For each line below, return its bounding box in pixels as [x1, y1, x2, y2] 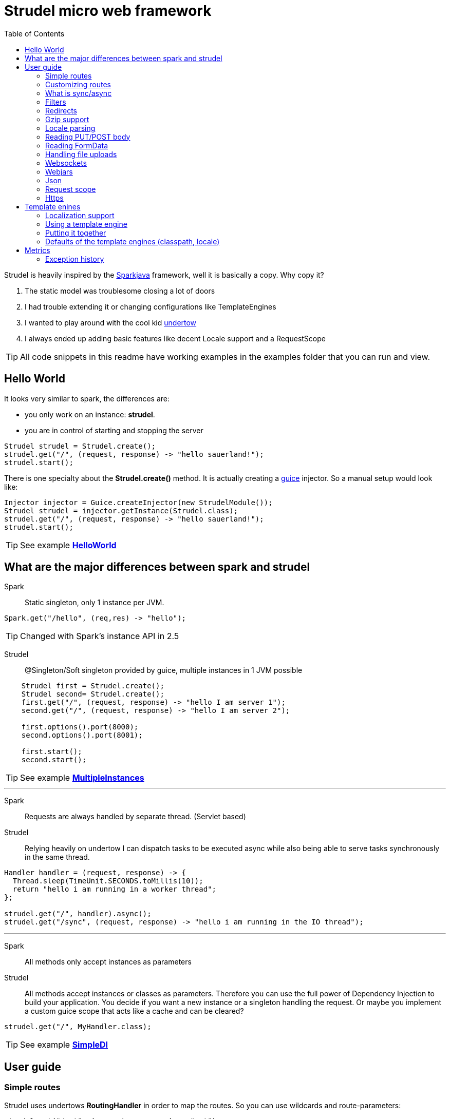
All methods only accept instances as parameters [25, 957, 192, 967]
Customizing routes [45, 80, 111, 89]
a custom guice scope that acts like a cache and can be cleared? [25, 1007, 244, 1016]
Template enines [25, 202, 81, 211]
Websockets [45, 158, 87, 167]
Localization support [45, 210, 115, 220]
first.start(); [21, 747, 82, 756]
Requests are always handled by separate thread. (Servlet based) [25, 812, 246, 821]
